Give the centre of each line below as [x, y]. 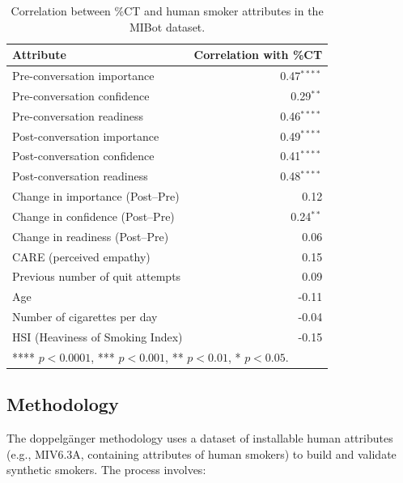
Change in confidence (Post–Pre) [93, 216]
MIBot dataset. [167, 26]
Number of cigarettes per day [85, 317]
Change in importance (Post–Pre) [96, 196]
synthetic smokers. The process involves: [106, 470]
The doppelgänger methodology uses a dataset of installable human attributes [200, 438]
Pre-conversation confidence [81, 95]
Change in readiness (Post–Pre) [91, 236]
